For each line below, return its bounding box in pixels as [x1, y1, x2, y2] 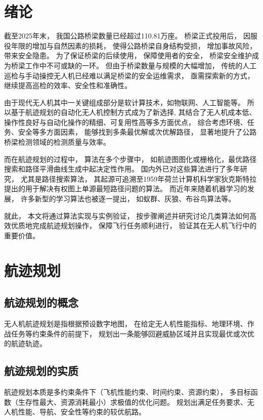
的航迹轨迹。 [4, 338, 47, 349]
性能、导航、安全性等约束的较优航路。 [18, 406, 146, 417]
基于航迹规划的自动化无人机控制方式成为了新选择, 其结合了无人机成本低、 [11, 107, 256, 117]
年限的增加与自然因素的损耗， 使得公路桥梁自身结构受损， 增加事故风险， [11, 40, 257, 51]
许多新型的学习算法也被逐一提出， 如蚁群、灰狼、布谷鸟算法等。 [20, 193, 236, 204]
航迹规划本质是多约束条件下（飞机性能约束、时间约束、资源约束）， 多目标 [4, 386, 251, 397]
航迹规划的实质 [4, 363, 78, 379]
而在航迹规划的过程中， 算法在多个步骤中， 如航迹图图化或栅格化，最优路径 [4, 153, 257, 164]
